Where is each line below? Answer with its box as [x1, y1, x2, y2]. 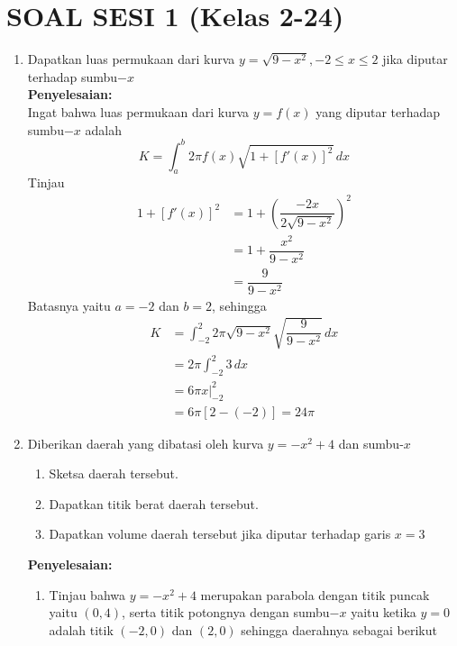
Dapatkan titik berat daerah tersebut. [49, 494, 259, 513]
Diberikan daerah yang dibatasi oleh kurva [27, 433, 264, 452]
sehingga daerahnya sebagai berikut [241, 620, 437, 639]
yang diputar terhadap [315, 102, 441, 121]
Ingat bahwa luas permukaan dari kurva [27, 102, 250, 121]
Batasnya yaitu [27, 296, 111, 314]
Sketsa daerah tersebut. [49, 464, 178, 483]
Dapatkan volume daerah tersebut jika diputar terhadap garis [49, 524, 391, 543]
